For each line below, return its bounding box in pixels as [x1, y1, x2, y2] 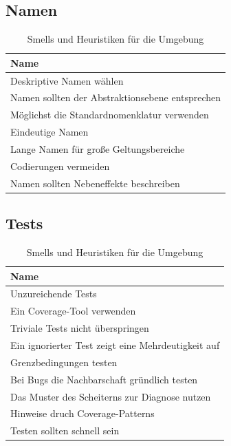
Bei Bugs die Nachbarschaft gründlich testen [10, 372, 198, 386]
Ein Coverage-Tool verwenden [10, 304, 136, 318]
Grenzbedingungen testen [10, 354, 118, 369]
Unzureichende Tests [10, 286, 97, 301]
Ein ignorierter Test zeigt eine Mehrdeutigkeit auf [10, 337, 220, 352]
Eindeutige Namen [10, 125, 89, 139]
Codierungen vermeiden [10, 158, 110, 173]
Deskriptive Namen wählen [10, 73, 124, 87]
